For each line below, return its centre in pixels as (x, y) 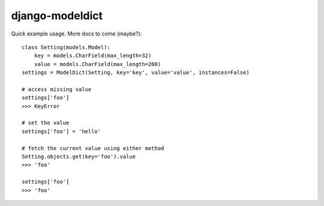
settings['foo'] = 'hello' (61, 131)
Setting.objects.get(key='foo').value (79, 157)
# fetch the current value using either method (93, 148)
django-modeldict (57, 16)
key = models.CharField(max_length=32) (93, 56)
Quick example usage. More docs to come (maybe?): (76, 34)
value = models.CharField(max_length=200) (97, 64)
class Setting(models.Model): (66, 47)
